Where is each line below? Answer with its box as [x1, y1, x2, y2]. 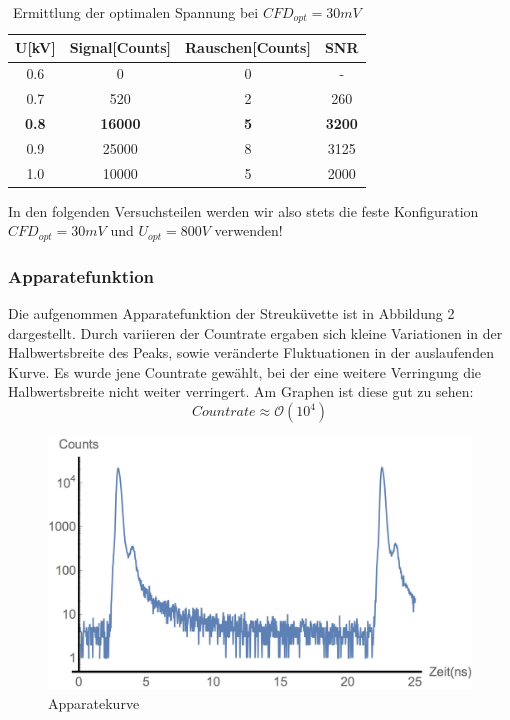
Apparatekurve [48, 692, 140, 713]
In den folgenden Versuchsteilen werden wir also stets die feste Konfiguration [8, 200, 479, 221]
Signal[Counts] [69, 37, 172, 58]
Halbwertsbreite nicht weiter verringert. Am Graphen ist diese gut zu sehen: [8, 381, 474, 402]
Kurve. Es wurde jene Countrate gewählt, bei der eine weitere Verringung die [8, 361, 482, 382]
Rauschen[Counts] [185, 37, 311, 58]
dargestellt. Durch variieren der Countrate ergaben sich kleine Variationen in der [8, 322, 503, 343]
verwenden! [214, 220, 283, 241]
